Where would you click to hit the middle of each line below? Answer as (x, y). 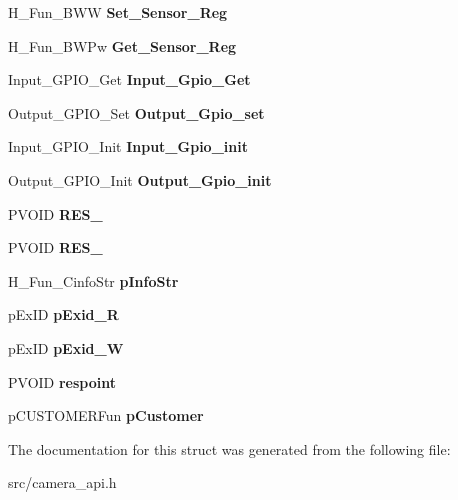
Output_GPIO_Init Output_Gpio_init (140, 179)
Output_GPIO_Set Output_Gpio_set (136, 112)
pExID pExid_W (66, 347)
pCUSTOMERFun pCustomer (106, 415)
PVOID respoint (62, 381)
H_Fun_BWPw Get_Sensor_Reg (122, 45)
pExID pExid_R (63, 314)
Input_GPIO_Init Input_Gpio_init (128, 146)
